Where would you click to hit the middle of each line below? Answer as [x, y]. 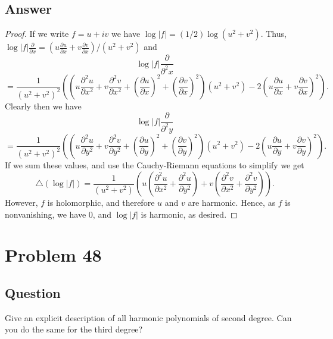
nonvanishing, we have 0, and [58, 214]
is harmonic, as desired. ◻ [189, 214]
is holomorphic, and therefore [101, 203]
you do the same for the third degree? [74, 329]
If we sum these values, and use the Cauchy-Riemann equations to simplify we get [155, 165]
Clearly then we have [43, 106]
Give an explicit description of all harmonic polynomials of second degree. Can [148, 317]
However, [21, 203]
